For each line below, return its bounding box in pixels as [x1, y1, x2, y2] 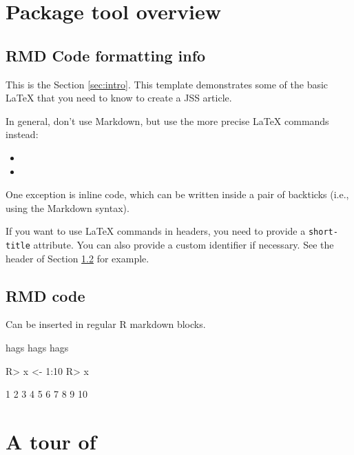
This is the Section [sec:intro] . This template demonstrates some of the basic [6, 77, 329, 91]
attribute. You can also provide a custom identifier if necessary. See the [33, 237, 334, 251]
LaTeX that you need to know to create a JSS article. [6, 90, 232, 105]
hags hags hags [6, 340, 69, 355]
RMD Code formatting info [6, 44, 206, 66]
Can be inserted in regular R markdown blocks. [6, 317, 206, 331]
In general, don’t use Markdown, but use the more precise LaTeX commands [6, 113, 329, 128]
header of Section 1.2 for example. [6, 251, 149, 265]
